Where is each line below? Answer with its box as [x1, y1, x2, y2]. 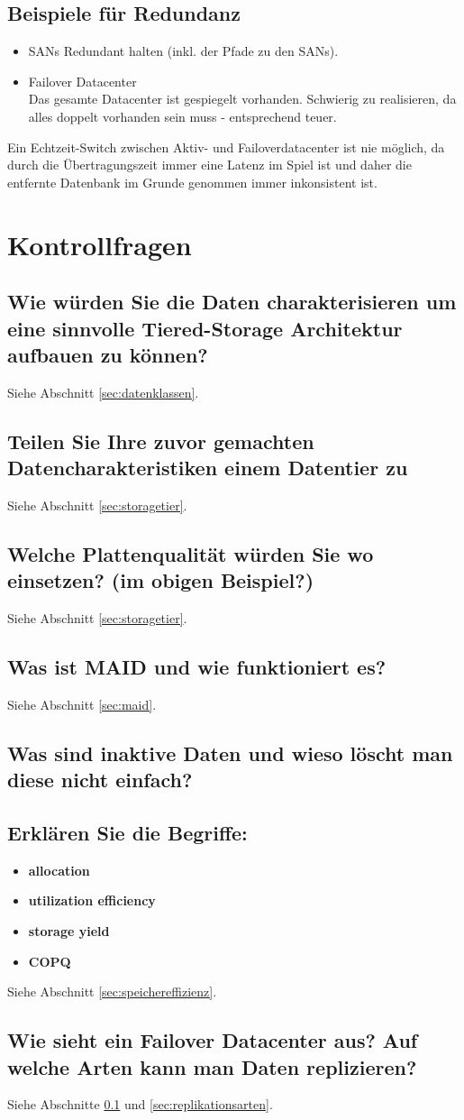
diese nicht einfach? [7, 766, 193, 794]
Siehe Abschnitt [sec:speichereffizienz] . [7, 982, 217, 1001]
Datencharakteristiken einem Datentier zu [7, 454, 408, 482]
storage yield [28, 922, 110, 941]
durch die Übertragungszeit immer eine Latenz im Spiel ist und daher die [7, 155, 412, 174]
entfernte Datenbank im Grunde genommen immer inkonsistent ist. [7, 172, 378, 191]
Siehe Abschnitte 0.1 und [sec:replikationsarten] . [7, 1095, 273, 1114]
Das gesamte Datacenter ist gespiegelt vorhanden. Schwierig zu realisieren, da [28, 89, 457, 108]
